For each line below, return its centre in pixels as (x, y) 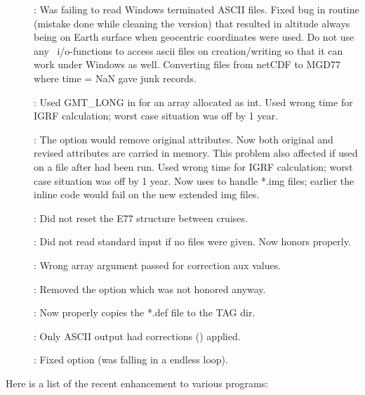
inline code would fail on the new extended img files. (147, 194)
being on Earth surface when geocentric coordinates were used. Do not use (194, 37)
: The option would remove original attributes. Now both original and (184, 139)
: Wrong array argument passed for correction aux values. (158, 265)
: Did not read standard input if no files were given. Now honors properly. (192, 241)
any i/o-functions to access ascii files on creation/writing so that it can (188, 50)
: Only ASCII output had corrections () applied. (137, 336)
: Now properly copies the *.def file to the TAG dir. (145, 312)
